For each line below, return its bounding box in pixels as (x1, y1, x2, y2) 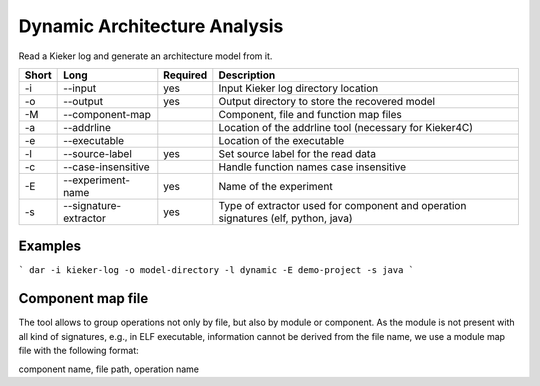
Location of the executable (218, 133, 345, 147)
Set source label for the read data (218, 146, 377, 160)
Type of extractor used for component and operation (218, 198, 467, 212)
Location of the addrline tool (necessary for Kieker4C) (218, 120, 474, 134)
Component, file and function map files (218, 107, 402, 121)
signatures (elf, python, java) (218, 211, 353, 225)
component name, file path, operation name (18, 363, 200, 375)
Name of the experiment (218, 179, 334, 193)
